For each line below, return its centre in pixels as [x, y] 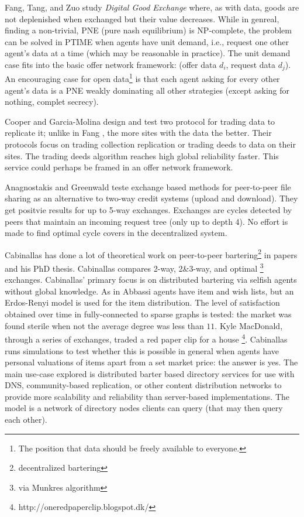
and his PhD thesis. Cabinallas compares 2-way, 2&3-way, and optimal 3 [134, 267]
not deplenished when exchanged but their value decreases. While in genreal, [142, 18]
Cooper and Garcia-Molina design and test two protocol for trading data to [140, 121]
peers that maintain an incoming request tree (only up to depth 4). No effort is [146, 221]
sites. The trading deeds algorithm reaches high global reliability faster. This [142, 155]
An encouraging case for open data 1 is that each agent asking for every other [142, 78]
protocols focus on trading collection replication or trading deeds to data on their [150, 144]
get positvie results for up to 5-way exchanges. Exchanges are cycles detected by [148, 210]
